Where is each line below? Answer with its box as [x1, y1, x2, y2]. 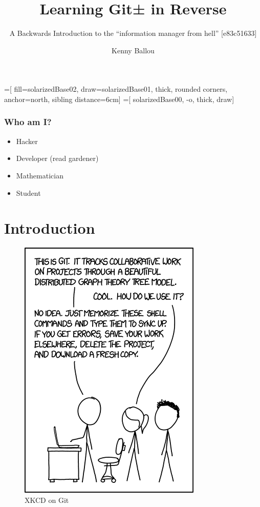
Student [16, 187, 41, 198]
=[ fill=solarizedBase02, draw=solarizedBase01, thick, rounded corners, [4, 84, 228, 94]
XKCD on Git [25, 494, 69, 505]
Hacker [16, 135, 38, 146]
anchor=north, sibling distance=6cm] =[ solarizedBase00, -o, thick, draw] [4, 93, 234, 104]
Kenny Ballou [112, 45, 155, 55]
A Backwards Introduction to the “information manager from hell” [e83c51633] [9, 28, 257, 38]
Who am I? [4, 115, 52, 128]
